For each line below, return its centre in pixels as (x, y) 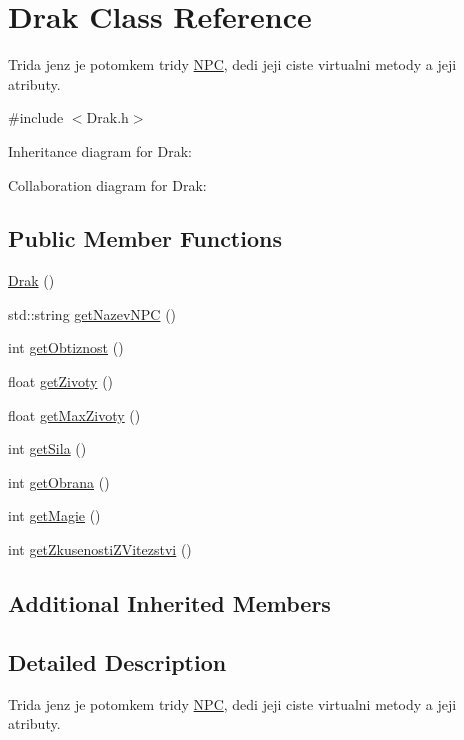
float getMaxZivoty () (74, 414)
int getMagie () (54, 515)
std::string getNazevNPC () (92, 313)
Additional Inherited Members (169, 603)
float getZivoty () (61, 381)
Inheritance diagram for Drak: (100, 150)
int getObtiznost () (66, 347)
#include (36, 117)
